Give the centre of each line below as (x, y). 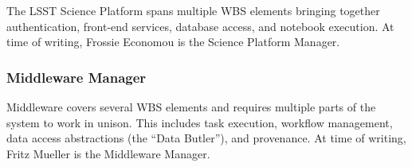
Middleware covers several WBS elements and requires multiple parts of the (191, 107)
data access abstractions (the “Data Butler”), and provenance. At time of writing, (206, 138)
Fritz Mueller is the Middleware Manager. (108, 153)
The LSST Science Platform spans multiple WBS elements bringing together (193, 10)
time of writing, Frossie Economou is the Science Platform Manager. (173, 42)
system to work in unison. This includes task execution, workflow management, (200, 122)
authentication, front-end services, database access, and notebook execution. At (200, 26)
